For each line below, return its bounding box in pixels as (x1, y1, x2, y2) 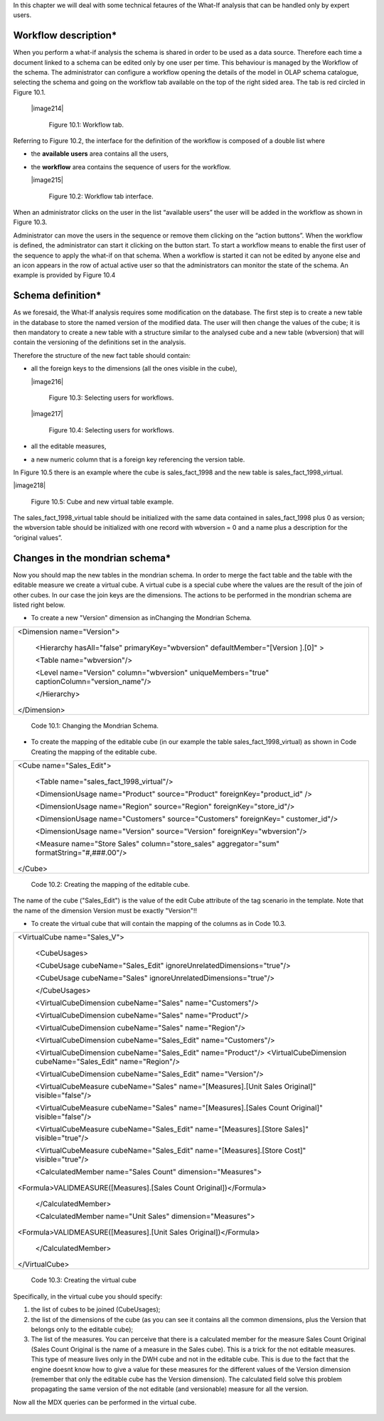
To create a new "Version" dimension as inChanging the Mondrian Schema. (31, 614, 252, 622)
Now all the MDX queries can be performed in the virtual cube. (13, 1398, 197, 1406)
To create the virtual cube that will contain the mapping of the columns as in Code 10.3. (31, 920, 287, 928)
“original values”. (13, 533, 63, 542)
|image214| (31, 104, 64, 113)
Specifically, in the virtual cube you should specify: (13, 1292, 163, 1301)
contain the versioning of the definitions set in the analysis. (13, 338, 186, 346)
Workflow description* (13, 29, 117, 42)
